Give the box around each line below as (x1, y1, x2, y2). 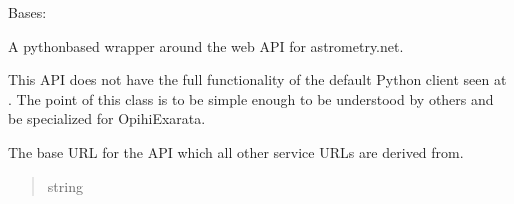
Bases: (8, 2, 47, 22)
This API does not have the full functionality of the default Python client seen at (8, 69, 507, 90)
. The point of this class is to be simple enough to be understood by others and (8, 88, 494, 109)
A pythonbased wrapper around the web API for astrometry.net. (8, 35, 404, 56)
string (47, 175, 83, 196)
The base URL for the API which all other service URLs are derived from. (8, 141, 464, 162)
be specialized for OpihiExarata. (8, 108, 206, 129)
